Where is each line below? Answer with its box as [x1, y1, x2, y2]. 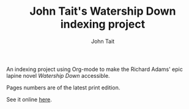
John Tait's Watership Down [29, 4, 176, 18]
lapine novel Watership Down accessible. [6, 72, 110, 79]
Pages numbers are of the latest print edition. [6, 84, 120, 91]
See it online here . [6, 96, 52, 103]
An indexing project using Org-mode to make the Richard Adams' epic [6, 66, 183, 73]
